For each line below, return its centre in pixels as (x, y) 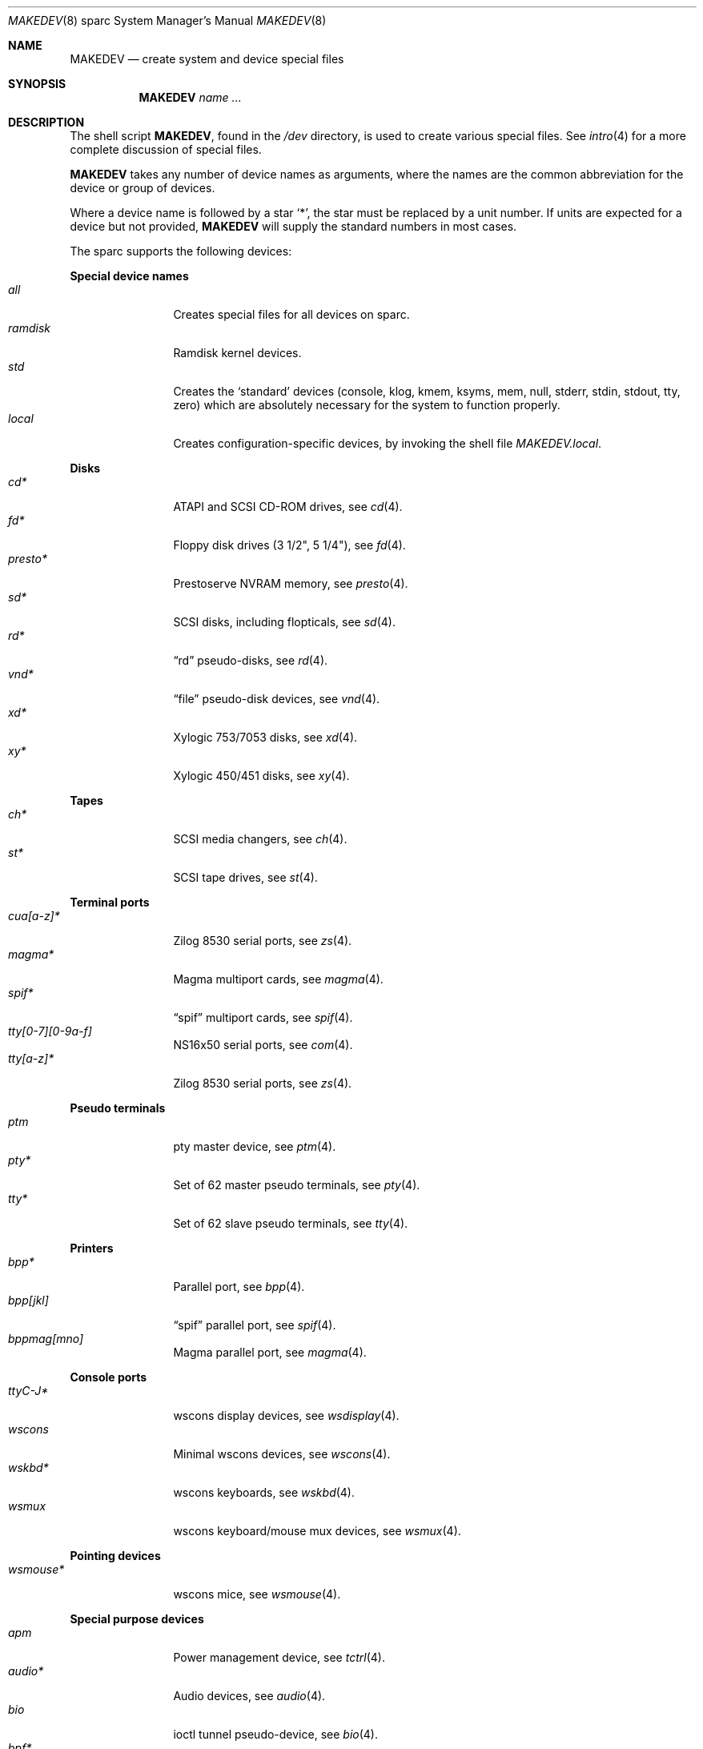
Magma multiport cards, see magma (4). (278, 979)
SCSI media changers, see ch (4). (260, 839)
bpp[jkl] (28, 1300)
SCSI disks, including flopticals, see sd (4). (284, 622)
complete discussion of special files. (166, 149)
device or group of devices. (143, 188)
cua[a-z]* (34, 916)
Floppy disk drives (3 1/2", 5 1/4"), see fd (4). (289, 545)
